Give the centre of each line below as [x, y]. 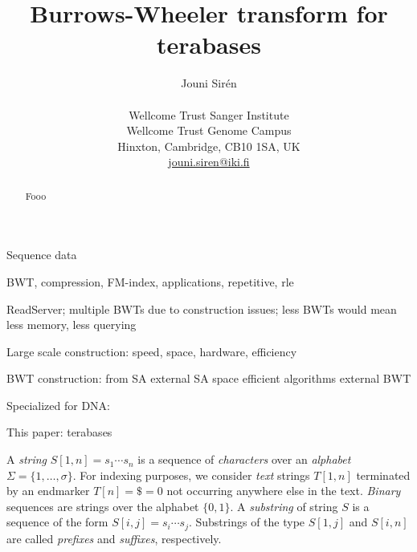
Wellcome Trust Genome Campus [209, 130]
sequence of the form [57, 522]
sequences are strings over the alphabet [103, 506]
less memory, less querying [72, 325]
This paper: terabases [59, 432]
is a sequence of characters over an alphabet [244, 459]
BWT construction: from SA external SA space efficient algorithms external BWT [209, 378]
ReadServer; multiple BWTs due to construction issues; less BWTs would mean [202, 308]
